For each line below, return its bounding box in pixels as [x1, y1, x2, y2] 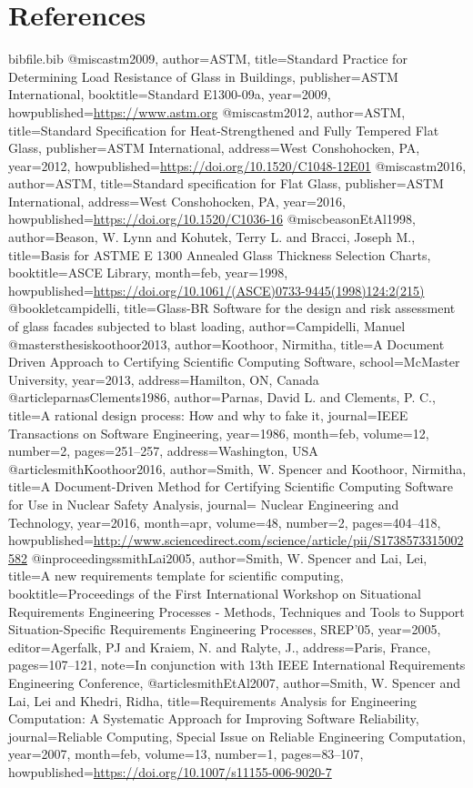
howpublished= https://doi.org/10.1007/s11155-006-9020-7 [8, 762, 332, 781]
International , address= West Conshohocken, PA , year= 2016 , [8, 191, 346, 210]
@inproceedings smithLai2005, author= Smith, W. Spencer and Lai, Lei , [31, 548, 428, 567]
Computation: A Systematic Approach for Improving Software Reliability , [8, 709, 419, 728]
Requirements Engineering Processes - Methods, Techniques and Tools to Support [8, 601, 465, 621]
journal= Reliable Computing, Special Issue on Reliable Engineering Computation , [8, 726, 466, 745]
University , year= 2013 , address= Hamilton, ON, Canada [8, 369, 319, 389]
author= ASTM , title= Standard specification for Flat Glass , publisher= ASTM [8, 174, 444, 193]
